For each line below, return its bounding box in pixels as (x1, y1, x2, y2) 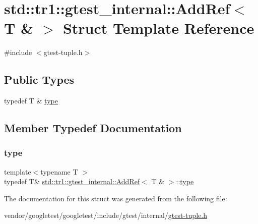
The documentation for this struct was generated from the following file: (4, 193, 227, 203)
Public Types (4, 72, 75, 87)
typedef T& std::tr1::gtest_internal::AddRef (4, 176, 140, 187)
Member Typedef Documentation (4, 120, 182, 136)
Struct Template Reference (62, 18, 254, 38)
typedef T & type (4, 95, 58, 106)
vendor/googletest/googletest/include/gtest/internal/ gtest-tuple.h (4, 210, 207, 220)
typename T (40, 166, 78, 177)
